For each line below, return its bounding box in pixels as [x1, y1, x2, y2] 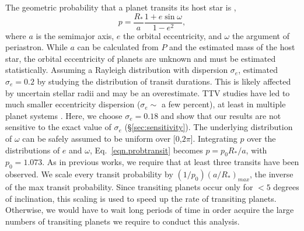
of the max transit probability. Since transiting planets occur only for [5, 181, 253, 193]
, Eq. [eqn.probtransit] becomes [90, 143, 203, 156]
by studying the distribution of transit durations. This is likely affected [37, 75, 291, 87]
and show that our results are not [160, 109, 281, 121]
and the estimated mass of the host [169, 41, 295, 53]
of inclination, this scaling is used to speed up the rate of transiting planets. [5, 192, 277, 204]
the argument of [232, 29, 290, 41]
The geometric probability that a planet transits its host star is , [5, 1, 236, 13]
